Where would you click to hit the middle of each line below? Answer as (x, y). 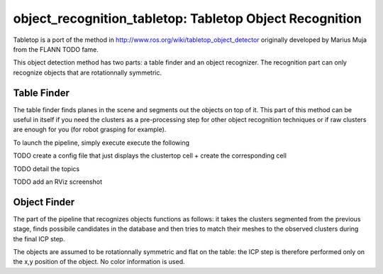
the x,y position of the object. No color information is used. (99, 262)
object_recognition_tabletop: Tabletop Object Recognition (187, 18)
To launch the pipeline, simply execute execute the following (101, 143)
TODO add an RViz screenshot (58, 182)
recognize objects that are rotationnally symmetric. (88, 72)
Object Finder (44, 202)
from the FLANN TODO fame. (56, 49)
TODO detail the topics (46, 169)
